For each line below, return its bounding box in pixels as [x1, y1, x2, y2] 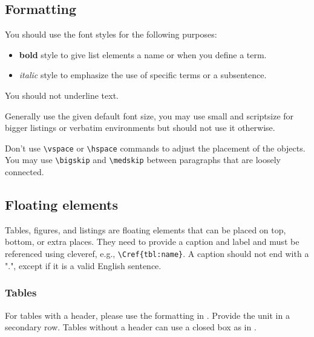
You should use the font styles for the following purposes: [5, 28, 217, 41]
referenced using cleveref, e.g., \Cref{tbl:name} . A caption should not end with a [5, 247, 309, 260]
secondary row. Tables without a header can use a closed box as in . [5, 321, 257, 333]
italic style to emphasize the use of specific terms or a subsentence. [19, 68, 267, 81]
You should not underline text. [5, 88, 119, 101]
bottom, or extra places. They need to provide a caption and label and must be [5, 235, 299, 248]
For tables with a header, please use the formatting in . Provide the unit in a [5, 309, 290, 321]
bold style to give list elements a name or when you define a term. [19, 48, 267, 61]
